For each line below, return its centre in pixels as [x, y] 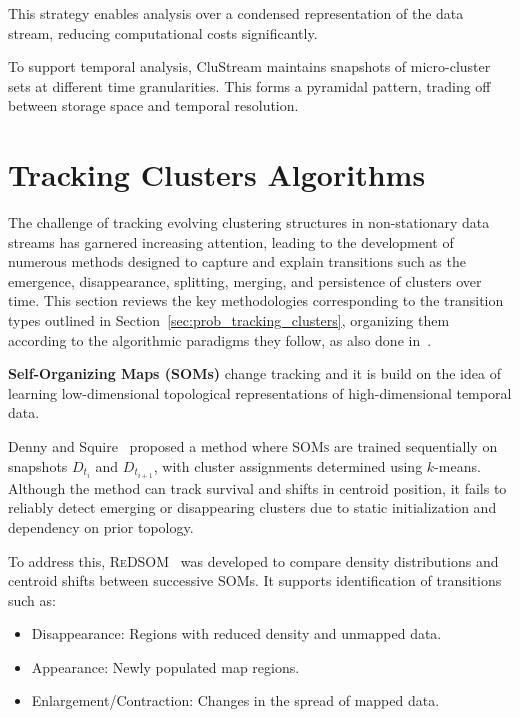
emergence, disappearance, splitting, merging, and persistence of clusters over [245, 280]
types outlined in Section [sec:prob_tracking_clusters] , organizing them [229, 320]
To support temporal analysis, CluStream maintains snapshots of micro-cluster [249, 66]
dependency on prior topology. [101, 526]
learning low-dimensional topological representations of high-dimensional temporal [260, 392]
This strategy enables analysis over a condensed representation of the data [236, 13]
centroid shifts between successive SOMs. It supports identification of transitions [255, 580]
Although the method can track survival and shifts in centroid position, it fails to [257, 487]
